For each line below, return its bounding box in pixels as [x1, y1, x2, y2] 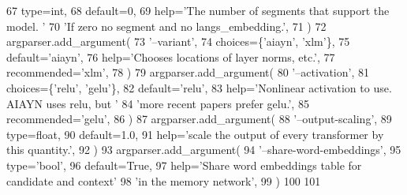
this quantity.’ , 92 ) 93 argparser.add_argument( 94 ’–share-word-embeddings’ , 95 [6, 141, 401, 158]
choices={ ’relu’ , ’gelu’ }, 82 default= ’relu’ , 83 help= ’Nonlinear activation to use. [6, 79, 392, 96]
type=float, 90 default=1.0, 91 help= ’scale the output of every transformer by [6, 126, 384, 142]
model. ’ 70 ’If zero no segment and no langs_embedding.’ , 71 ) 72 [6, 17, 327, 34]
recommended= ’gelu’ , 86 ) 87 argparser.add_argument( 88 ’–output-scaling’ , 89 [6, 111, 392, 127]
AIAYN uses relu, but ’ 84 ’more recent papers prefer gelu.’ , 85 [6, 95, 309, 111]
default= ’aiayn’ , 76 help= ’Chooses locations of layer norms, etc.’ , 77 [6, 48, 335, 65]
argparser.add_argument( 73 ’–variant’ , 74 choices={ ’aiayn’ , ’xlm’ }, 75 [6, 33, 350, 50]
